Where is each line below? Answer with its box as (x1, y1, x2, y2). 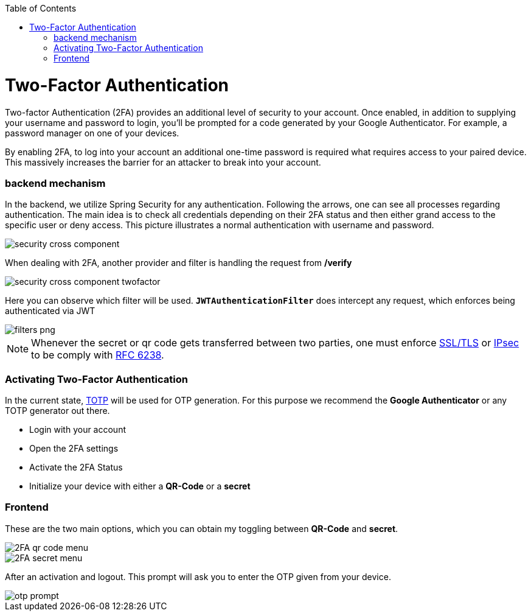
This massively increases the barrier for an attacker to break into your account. (5, 156, 321, 167)
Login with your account (29, 424, 126, 435)
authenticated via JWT (5, 306, 95, 317)
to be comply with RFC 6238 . (31, 349, 164, 362)
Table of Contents (5, 3, 77, 13)
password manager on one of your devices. (5, 127, 179, 138)
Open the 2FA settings (29, 443, 119, 453)
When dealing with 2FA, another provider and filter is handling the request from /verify (5, 257, 352, 268)
